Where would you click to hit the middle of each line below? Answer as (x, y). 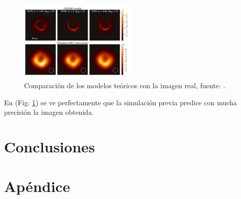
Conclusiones (50, 147)
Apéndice (37, 186)
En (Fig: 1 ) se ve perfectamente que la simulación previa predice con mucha (120, 102)
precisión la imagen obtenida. (49, 112)
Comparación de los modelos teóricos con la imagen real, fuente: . (125, 85)
